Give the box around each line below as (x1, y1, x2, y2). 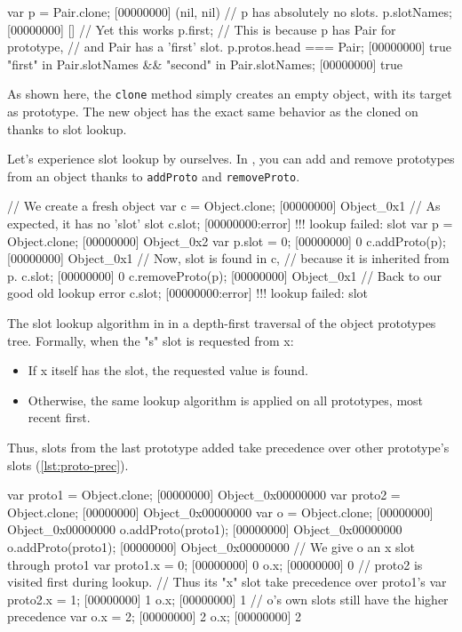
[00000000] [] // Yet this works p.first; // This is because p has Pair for (7, 20, 396, 38)
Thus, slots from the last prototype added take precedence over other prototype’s (7, 438, 450, 456)
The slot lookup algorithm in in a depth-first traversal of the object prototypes (7, 314, 436, 332)
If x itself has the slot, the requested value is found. (28, 361, 308, 380)
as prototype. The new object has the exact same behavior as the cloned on (7, 102, 418, 121)
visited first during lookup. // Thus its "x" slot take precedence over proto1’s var (7, 572, 447, 591)
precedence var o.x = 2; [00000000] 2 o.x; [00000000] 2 (7, 607, 302, 626)
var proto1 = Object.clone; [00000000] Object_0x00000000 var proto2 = (7, 485, 401, 504)
